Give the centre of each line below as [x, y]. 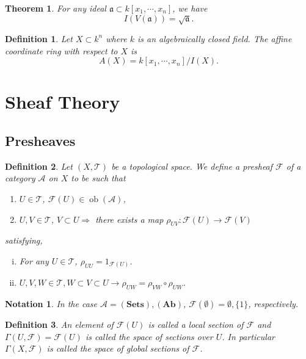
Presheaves [40, 140]
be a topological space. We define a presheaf [192, 166]
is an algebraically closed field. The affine [215, 38]
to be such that [98, 178]
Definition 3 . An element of [59, 325]
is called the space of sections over [149, 336]
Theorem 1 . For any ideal [56, 8]
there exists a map [129, 219]
